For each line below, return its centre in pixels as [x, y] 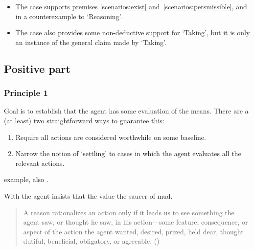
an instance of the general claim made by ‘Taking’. [91, 42]
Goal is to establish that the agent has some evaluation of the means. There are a [126, 111]
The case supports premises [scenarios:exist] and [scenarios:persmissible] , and [131, 6]
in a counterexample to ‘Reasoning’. [69, 16]
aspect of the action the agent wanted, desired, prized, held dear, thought [133, 231]
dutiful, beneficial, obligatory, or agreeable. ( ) [91, 241]
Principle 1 [26, 93]
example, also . [26, 179]
